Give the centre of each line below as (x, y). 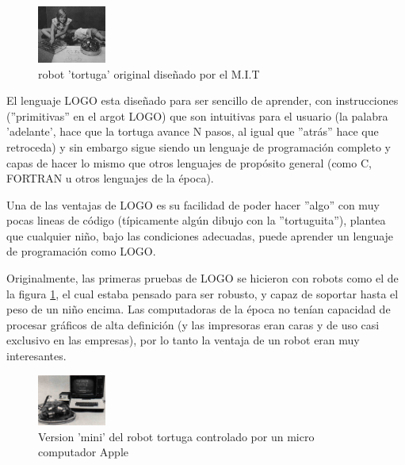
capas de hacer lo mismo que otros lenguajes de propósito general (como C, (189, 162)
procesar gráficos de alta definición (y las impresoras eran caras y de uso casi (193, 324)
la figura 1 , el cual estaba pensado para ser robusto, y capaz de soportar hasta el (202, 293)
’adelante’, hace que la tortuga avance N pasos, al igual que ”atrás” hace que (193, 131)
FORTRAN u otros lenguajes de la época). (110, 178)
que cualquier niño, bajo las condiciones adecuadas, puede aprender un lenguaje (200, 235)
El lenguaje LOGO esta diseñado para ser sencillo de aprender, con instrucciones (202, 100)
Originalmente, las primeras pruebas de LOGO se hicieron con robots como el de (202, 278)
